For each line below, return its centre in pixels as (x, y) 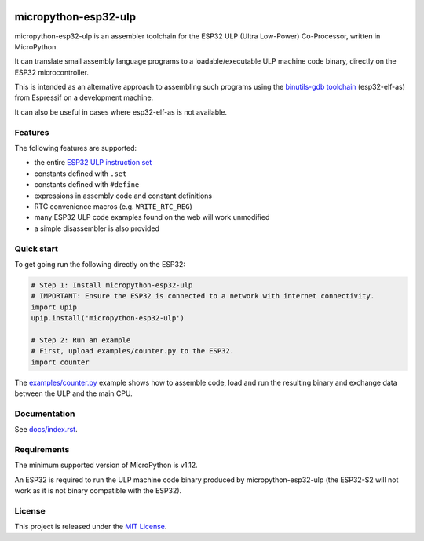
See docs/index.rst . (46, 430)
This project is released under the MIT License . (91, 527)
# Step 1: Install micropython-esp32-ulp (112, 285)
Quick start (37, 249)
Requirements (42, 449)
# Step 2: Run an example (81, 340)
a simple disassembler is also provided (97, 228)
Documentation (45, 414)
